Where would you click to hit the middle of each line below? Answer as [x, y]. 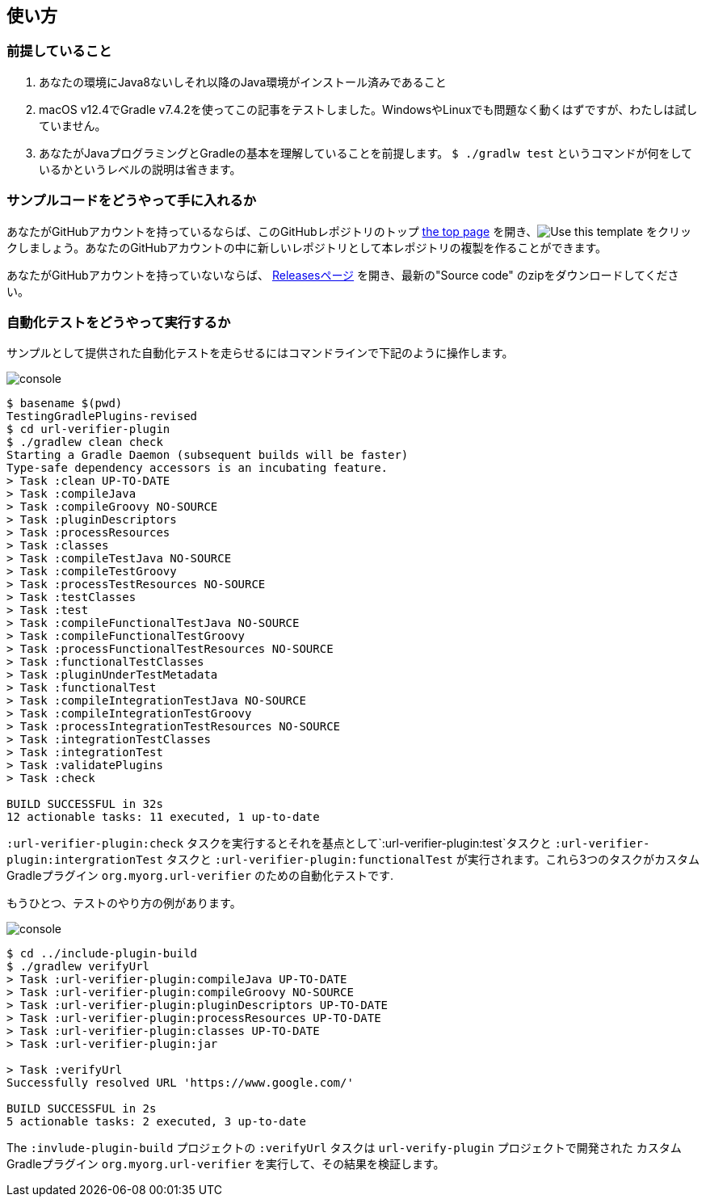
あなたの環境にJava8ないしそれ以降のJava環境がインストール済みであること [243, 82]
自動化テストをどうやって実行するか [119, 322]
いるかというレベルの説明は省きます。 [140, 169]
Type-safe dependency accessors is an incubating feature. [198, 468]
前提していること [59, 51]
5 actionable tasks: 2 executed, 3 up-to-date [156, 1122]
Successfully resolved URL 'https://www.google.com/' [180, 1083]
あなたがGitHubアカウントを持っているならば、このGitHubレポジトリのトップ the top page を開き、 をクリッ [349, 231]
